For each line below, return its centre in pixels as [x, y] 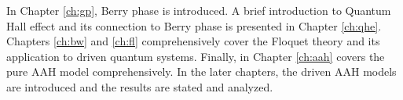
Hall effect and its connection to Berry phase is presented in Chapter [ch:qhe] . [194, 25]
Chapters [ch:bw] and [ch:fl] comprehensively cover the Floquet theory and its [193, 41]
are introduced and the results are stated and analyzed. [140, 86]
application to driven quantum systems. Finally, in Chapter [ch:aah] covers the [196, 56]
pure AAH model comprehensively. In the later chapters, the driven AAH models [201, 71]
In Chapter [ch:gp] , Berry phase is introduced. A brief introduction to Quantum [199, 10]
